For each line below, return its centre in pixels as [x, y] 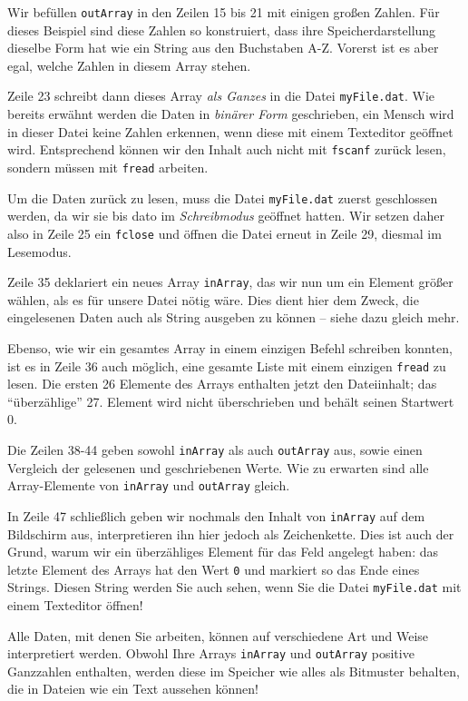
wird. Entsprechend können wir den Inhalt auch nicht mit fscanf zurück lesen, [227, 149]
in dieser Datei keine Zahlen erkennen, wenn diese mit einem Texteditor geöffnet [230, 131]
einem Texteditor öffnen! [75, 605]
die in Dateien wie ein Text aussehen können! [133, 689]
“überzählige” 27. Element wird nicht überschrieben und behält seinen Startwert [231, 401]
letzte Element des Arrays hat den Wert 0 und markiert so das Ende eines [214, 569]
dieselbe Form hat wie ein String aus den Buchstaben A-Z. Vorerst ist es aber [223, 48]
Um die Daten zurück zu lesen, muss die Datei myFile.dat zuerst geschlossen [223, 197]
